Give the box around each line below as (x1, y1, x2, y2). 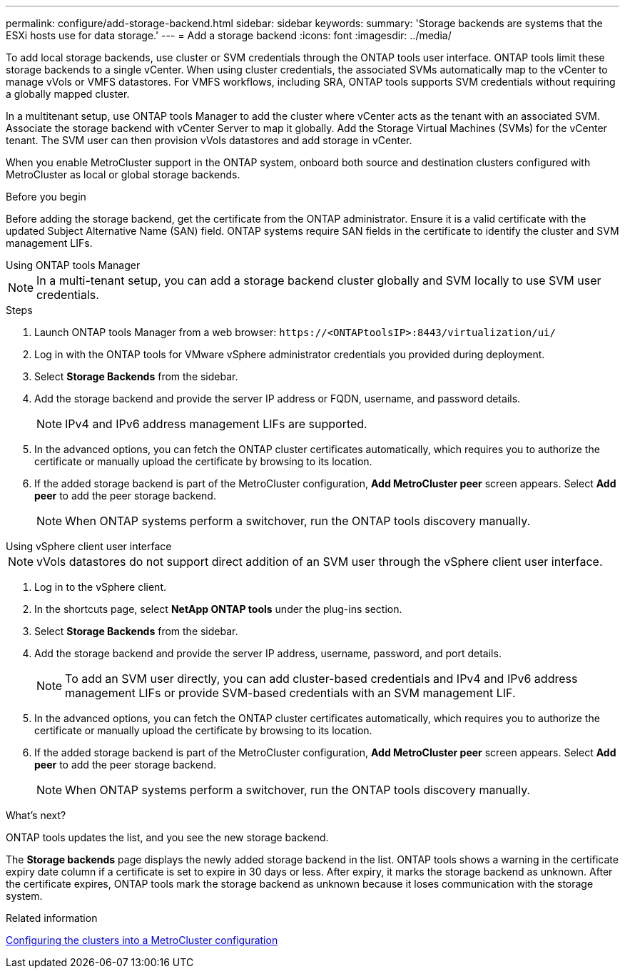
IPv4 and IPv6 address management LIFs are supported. (65, 417, 367, 431)
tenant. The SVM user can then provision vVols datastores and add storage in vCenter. (6, 134, 412, 146)
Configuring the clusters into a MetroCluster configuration (6, 934, 278, 946)
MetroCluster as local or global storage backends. (6, 168, 240, 181)
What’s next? (6, 809, 66, 821)
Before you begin (6, 191, 86, 203)
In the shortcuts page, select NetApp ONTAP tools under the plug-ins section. (34, 603, 402, 615)
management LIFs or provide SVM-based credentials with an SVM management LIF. (65, 686, 516, 700)
